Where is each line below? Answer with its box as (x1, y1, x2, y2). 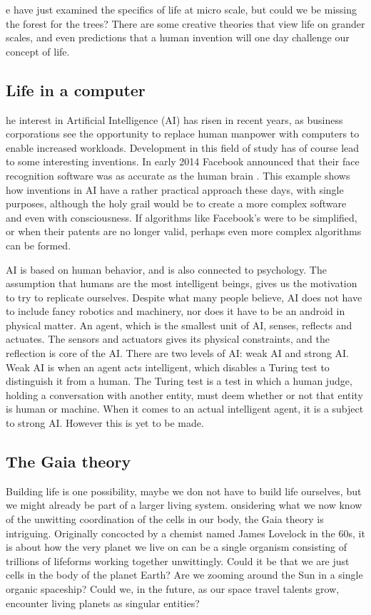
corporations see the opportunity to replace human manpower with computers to (6, 126, 360, 141)
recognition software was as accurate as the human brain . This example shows (6, 167, 350, 182)
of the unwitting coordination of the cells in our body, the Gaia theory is (6, 512, 324, 527)
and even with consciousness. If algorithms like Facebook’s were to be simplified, (6, 210, 357, 224)
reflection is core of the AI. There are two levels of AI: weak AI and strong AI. (6, 346, 350, 361)
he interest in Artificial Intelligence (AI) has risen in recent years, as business (6, 112, 343, 127)
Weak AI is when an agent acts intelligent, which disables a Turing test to (6, 359, 330, 374)
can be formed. (6, 237, 71, 252)
